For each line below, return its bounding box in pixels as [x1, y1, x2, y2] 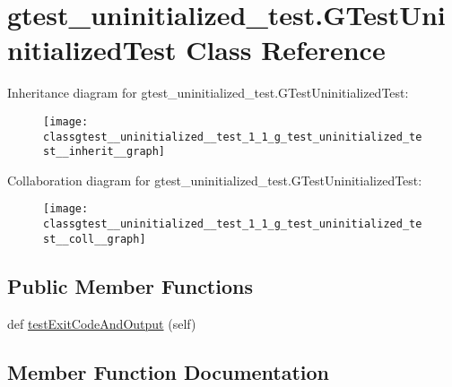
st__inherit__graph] [43, 145, 166, 159]
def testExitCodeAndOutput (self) [7, 314, 196, 332]
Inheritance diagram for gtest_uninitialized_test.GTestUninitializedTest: [7, 83, 409, 102]
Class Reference [186, 31, 386, 68]
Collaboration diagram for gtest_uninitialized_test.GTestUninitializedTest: [7, 170, 422, 189]
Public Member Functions [7, 271, 253, 299]
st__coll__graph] [43, 232, 146, 245]
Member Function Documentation [7, 357, 330, 385]
